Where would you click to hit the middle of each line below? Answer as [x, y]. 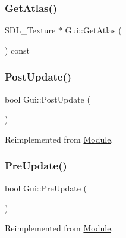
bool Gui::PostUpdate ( [48, 99]
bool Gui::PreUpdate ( [46, 188]
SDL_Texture [30, 30]
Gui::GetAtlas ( [93, 30]
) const [18, 50]
